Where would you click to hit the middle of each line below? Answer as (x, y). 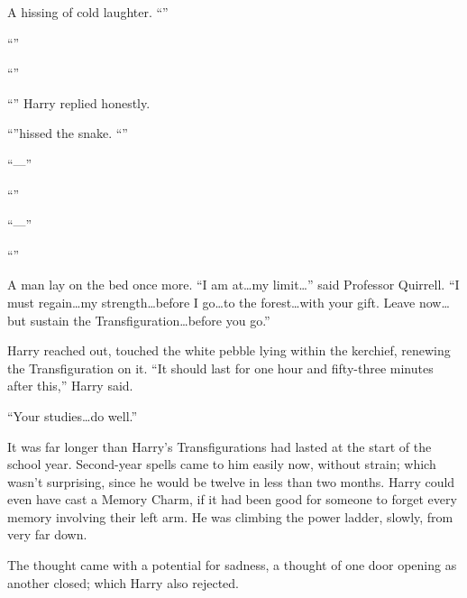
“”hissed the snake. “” (68, 133)
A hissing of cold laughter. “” (88, 12)
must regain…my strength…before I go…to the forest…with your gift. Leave (211, 302)
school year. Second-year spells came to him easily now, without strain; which (222, 464)
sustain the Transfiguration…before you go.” (150, 320)
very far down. (47, 534)
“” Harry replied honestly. (79, 102)
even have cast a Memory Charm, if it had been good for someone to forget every (232, 499)
